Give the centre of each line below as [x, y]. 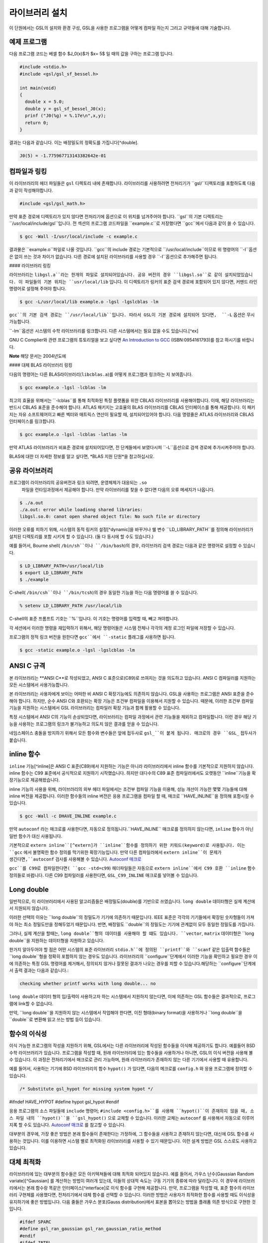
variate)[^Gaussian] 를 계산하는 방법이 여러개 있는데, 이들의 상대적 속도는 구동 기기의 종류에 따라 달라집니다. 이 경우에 [123, 1181]
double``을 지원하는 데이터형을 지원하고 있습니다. [57, 940]
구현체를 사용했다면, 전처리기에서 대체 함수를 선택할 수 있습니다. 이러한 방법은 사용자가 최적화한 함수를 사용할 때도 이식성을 [137, 1195]
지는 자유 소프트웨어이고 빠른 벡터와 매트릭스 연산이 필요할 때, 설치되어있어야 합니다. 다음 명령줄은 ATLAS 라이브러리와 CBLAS [132, 414]
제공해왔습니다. [45, 780]
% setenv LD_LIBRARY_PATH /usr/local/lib [71, 606]
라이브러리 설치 [38, 13]
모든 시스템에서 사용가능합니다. [39, 685]
